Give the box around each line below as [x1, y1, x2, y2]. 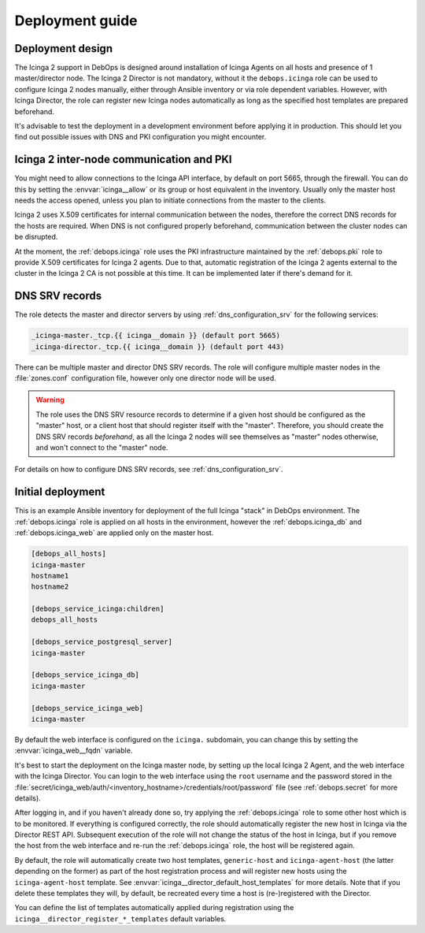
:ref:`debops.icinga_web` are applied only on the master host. [14, 528, 214, 537]
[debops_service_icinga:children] [31, 604, 164, 614]
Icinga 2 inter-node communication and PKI [14, 153, 232, 166]
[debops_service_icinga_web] [31, 704, 144, 712]
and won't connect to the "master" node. [35, 443, 168, 452]
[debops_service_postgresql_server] [31, 637, 173, 646]
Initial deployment [14, 485, 105, 499]
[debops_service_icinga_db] [31, 671, 139, 679]
